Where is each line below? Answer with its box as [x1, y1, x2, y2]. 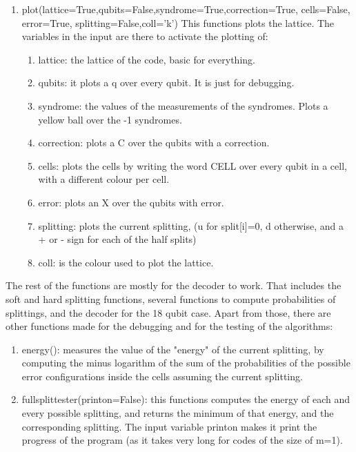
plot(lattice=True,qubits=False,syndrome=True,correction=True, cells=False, [21, 2, 350, 16]
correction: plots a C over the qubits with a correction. [38, 135, 270, 150]
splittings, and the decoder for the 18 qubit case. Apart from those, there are [6, 305, 331, 320]
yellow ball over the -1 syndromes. [38, 112, 182, 126]
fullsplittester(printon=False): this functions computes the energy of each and [21, 392, 350, 406]
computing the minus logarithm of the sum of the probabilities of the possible [21, 355, 350, 370]
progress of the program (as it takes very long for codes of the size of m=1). [21, 433, 343, 447]
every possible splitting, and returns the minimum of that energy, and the [21, 406, 334, 420]
